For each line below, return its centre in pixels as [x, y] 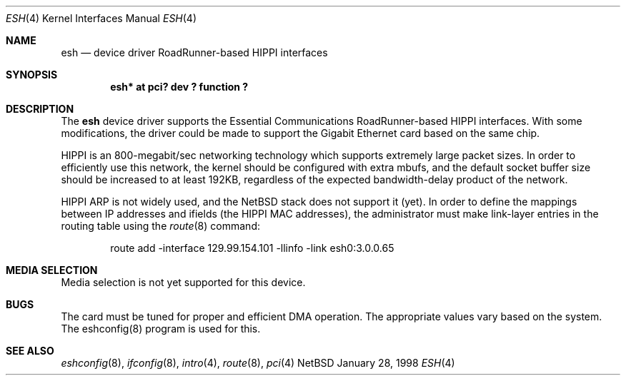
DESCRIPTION [40, 109]
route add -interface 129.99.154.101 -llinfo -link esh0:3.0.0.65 [252, 248]
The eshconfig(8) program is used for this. [161, 329]
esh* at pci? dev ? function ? [179, 87]
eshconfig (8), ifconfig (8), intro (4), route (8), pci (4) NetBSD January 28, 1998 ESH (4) [258, 363]
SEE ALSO [30, 351]
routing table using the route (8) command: [160, 226]
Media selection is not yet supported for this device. [183, 282]
